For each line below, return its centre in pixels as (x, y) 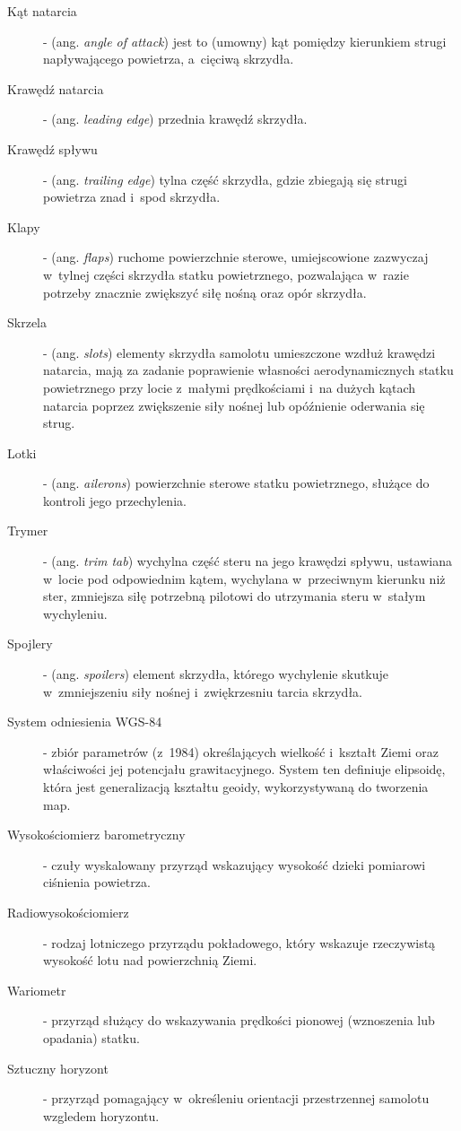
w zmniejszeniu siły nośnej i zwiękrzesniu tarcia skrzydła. (203, 691)
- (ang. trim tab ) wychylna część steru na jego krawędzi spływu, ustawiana (248, 561)
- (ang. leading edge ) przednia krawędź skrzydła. (175, 119)
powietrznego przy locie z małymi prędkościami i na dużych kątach (230, 387)
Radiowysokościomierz (68, 912)
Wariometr (37, 990)
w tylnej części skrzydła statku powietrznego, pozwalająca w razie (226, 274)
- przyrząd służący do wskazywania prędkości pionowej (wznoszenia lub (239, 1020)
